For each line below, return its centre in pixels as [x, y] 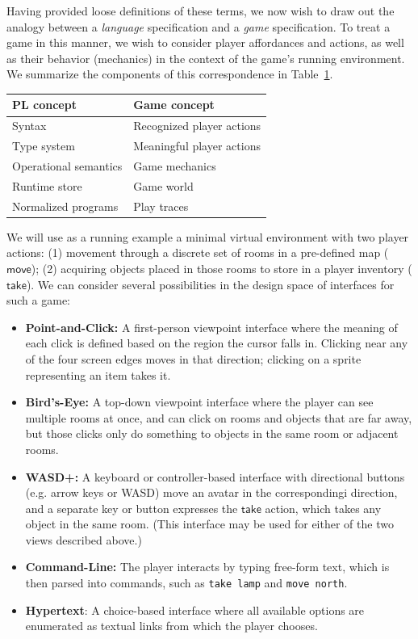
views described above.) [84, 539]
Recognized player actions [197, 126]
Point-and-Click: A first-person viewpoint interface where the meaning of [211, 327]
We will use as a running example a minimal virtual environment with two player [208, 236]
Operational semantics [67, 166]
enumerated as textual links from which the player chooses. [171, 626]
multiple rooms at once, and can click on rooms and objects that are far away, [219, 417]
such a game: [39, 300]
